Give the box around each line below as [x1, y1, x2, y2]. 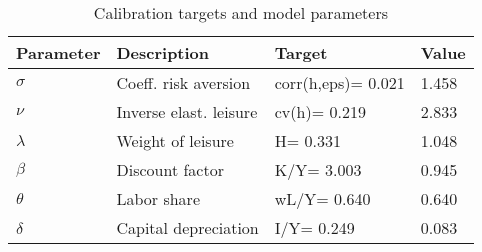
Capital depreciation [116, 216, 259, 239]
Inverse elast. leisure [116, 100, 258, 123]
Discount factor [116, 158, 224, 181]
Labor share [116, 187, 200, 210]
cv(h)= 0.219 [274, 100, 366, 123]
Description [116, 41, 210, 64]
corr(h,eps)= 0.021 [274, 71, 405, 94]
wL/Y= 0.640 [274, 187, 371, 210]
